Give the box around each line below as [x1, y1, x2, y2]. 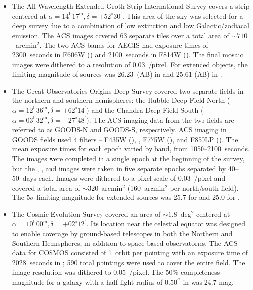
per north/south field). [170, 182, 239, 193]
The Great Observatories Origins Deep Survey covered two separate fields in [12, 85, 244, 96]
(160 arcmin [127, 182, 165, 193]
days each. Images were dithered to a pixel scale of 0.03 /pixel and [22, 173, 226, 183]
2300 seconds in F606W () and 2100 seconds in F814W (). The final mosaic [12, 49, 243, 59]
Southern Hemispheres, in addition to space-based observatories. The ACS [12, 238, 238, 248]
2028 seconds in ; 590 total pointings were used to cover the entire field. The [12, 257, 245, 267]
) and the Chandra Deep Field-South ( [86, 104, 203, 115]
